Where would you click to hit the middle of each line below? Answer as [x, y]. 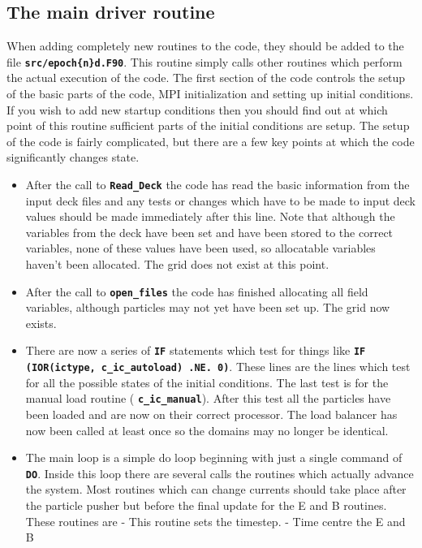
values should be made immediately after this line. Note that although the [210, 216]
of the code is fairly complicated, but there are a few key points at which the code [211, 141]
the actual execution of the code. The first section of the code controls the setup [206, 78]
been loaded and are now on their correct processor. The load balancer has [211, 414]
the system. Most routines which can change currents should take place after [216, 489]
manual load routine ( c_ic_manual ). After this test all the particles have [208, 398]
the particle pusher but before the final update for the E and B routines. [206, 505]
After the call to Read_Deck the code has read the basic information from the [217, 185]
